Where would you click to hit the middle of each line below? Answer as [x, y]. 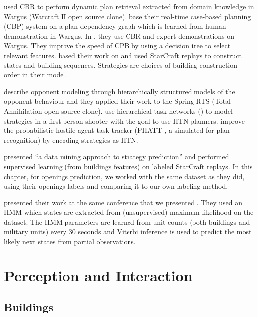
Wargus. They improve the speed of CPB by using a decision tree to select [117, 45]
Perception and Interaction [98, 275]
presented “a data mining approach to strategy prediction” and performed [117, 157]
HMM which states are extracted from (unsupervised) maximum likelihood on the [129, 212]
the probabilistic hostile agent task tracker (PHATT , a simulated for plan [117, 130]
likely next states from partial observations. [70, 241]
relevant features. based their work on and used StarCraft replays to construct [123, 55]
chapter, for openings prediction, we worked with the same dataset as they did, [124, 176]
